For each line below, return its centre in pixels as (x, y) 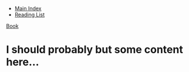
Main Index (28, 8)
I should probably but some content (95, 50)
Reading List (30, 15)
